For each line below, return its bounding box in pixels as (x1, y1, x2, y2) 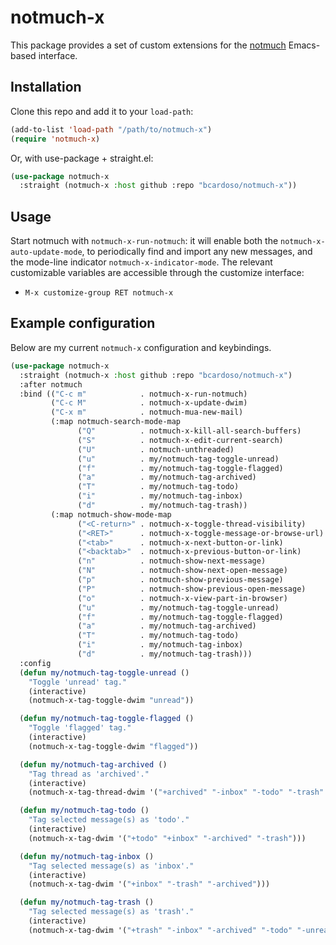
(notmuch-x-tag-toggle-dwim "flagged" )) (28, 741, 199, 751)
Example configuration (10, 315, 156, 332)
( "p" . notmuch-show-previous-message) (77, 575, 284, 585)
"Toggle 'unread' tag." (28, 677, 128, 687)
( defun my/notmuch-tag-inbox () (19, 851, 155, 861)
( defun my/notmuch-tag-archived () (19, 759, 168, 770)
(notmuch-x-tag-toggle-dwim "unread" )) (28, 696, 195, 706)
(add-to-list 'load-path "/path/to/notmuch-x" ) (10, 124, 213, 135)
